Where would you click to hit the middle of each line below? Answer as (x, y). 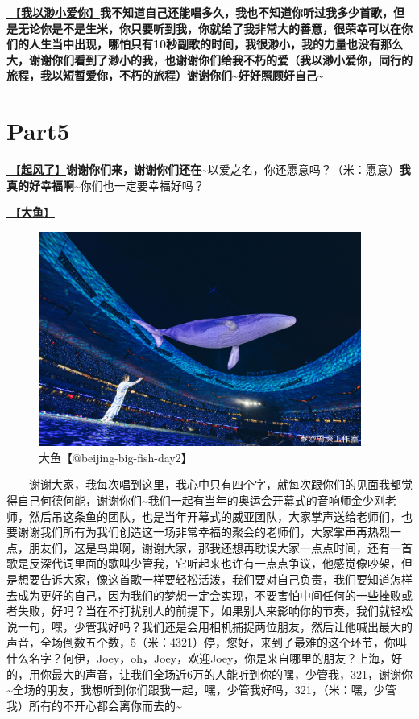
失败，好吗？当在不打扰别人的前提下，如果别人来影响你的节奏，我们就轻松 (215, 611)
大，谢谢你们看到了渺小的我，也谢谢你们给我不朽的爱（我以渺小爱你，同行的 (209, 59)
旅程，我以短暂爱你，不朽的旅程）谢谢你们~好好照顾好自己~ (165, 75)
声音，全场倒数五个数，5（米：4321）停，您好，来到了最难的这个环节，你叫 (207, 642)
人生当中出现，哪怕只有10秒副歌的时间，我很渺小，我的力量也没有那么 (216, 44)
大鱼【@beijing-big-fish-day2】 (116, 457)
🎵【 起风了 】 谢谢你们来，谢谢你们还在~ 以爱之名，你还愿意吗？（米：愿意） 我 (209, 169)
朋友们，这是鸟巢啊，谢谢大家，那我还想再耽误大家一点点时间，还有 (209, 547)
